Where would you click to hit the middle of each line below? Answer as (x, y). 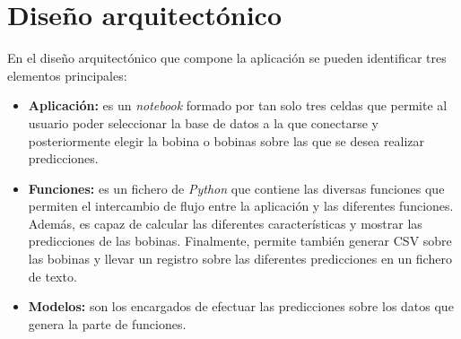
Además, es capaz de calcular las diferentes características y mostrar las (225, 223)
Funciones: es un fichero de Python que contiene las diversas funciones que (236, 188)
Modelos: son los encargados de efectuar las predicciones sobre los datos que (241, 306)
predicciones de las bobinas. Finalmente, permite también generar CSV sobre (240, 241)
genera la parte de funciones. (107, 323)
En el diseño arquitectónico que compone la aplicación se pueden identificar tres (227, 58)
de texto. (52, 276)
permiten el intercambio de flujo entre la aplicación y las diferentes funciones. (241, 206)
